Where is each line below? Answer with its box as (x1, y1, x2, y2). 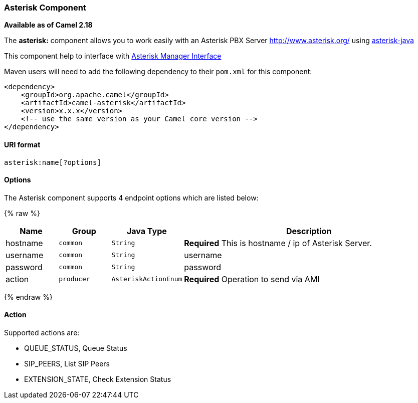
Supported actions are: (4, 328, 80, 337)
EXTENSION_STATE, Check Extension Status (24, 375, 171, 384)
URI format (4, 140, 41, 149)
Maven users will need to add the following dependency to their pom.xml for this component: (4, 67, 312, 76)
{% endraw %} (4, 292, 53, 301)
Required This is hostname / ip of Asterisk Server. (184, 238, 372, 248)
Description (286, 226, 332, 236)
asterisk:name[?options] (4, 158, 101, 166)
